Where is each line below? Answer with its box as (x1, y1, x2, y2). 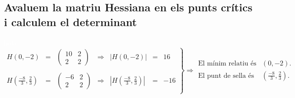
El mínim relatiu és (198, 60, 256, 67)
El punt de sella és (198, 72, 254, 79)
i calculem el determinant (4, 14, 137, 29)
